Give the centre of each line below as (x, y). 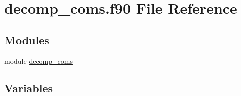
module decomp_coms (38, 60)
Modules (27, 40)
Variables (29, 87)
